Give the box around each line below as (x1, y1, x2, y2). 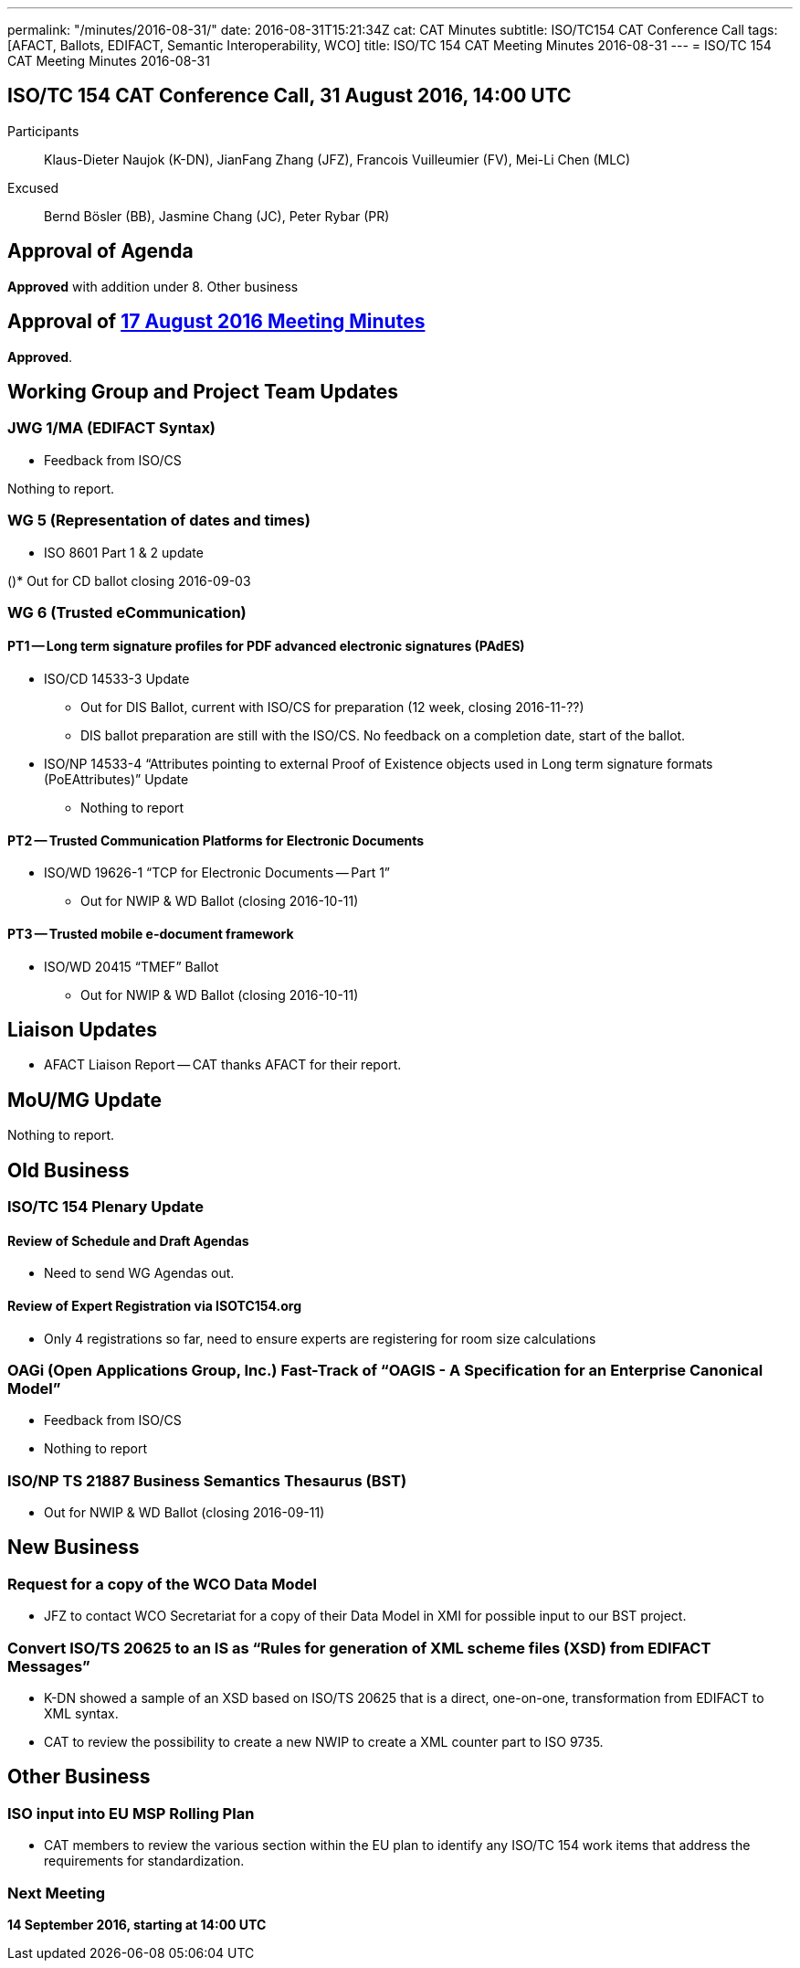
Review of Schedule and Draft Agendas (7, 1232, 249, 1249)
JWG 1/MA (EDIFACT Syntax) (7, 419, 216, 438)
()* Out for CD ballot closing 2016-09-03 (7, 572, 251, 589)
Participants (7, 122, 79, 139)
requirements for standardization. (44, 1853, 245, 1869)
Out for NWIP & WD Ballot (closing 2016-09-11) (44, 1505, 325, 1520)
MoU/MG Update (7, 1088, 163, 1112)
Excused (7, 179, 59, 196)
